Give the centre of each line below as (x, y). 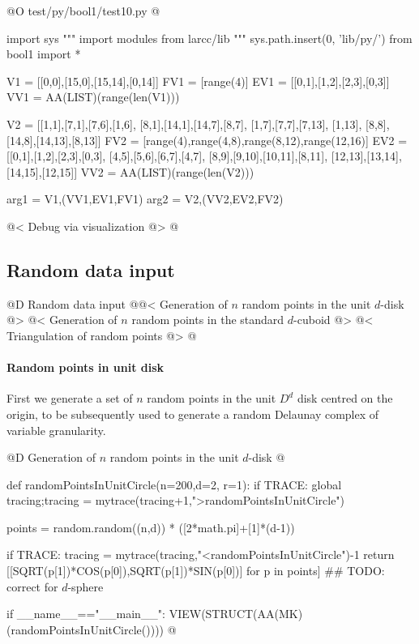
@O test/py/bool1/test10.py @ (83, 11)
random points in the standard (208, 320)
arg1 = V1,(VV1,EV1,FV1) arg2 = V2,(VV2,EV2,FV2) (145, 199)
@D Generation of (51, 457)
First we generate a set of (70, 398)
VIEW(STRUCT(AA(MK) (236, 614)
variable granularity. (56, 430)
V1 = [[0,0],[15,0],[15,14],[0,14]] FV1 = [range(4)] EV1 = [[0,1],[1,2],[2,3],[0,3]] (198, 81)
